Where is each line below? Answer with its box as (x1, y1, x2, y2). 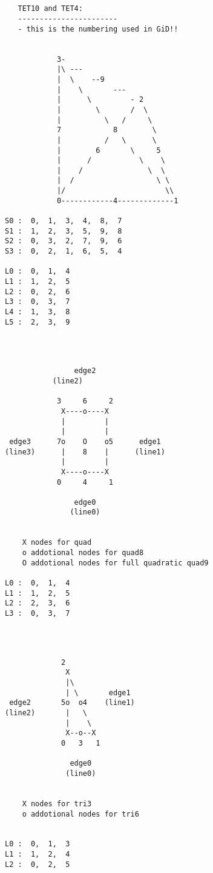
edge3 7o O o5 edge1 (9, 437, 161, 446)
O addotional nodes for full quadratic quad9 (22, 558, 209, 567)
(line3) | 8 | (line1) (5, 447, 165, 456)
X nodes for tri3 (22, 799, 92, 808)
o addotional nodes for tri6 (22, 809, 139, 818)
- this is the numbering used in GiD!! (18, 24, 179, 33)
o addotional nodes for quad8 (22, 548, 144, 558)
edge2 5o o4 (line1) (9, 698, 135, 707)
